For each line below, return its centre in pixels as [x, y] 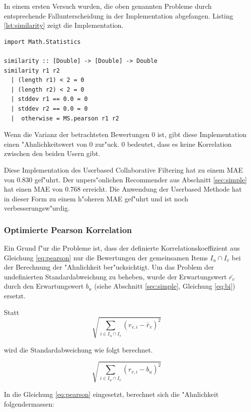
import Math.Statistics [42, 42]
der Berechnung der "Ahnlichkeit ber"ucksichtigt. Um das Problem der [109, 267]
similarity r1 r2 [32, 70]
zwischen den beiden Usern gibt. [52, 153]
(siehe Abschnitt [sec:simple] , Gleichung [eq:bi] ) [165, 286]
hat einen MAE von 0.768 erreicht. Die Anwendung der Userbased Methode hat [123, 189]
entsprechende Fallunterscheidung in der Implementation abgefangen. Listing [119, 15]
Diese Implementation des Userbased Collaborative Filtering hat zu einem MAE [124, 169]
